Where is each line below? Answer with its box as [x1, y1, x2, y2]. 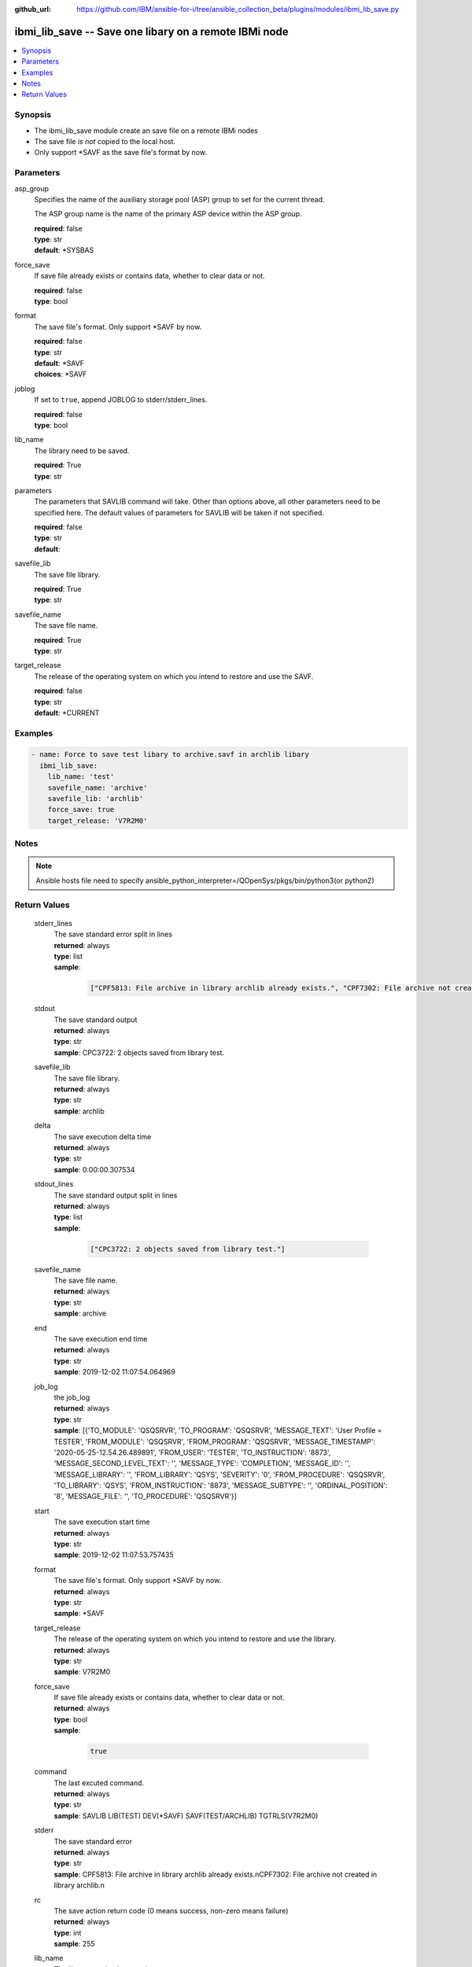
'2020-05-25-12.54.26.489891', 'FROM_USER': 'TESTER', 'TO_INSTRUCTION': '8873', [53, 1448, 331, 1457]
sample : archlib [53, 1106, 105, 1116]
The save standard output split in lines [53, 1190, 178, 1200]
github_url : [14, 5, 51, 13]
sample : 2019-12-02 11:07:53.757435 [53, 1550, 174, 1559]
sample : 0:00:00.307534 [53, 1164, 135, 1174]
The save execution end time [53, 1334, 148, 1343]
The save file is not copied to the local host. [34, 137, 176, 146]
